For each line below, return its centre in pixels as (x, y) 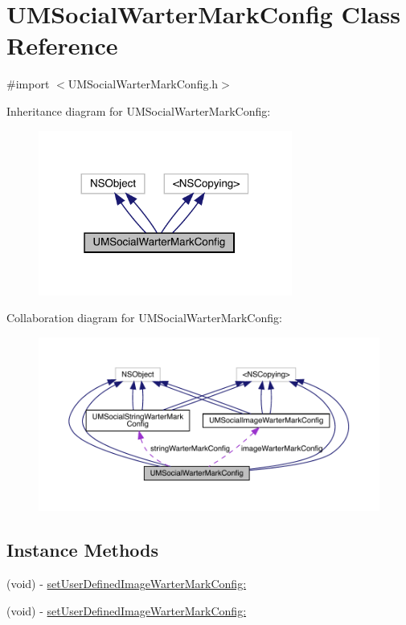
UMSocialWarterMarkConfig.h (143, 84)
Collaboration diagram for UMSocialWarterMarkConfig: (144, 318)
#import (28, 84)
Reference (62, 45)
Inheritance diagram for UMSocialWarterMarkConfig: (139, 110)
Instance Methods (82, 550)
